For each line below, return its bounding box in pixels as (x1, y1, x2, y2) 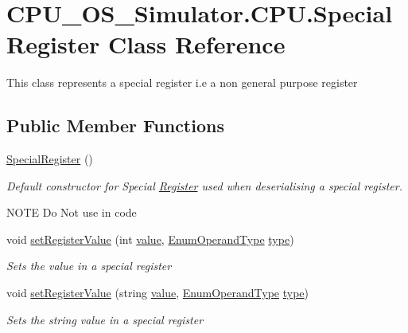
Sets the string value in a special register (6, 311, 204, 327)
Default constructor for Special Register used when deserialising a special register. (6, 177, 403, 194)
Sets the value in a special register (6, 257, 172, 274)
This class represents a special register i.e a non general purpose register (6, 74, 358, 91)
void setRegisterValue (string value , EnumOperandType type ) (6, 284, 309, 301)
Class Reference (107, 28, 286, 61)
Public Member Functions (6, 113, 224, 138)
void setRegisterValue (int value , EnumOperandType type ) (6, 230, 294, 247)
